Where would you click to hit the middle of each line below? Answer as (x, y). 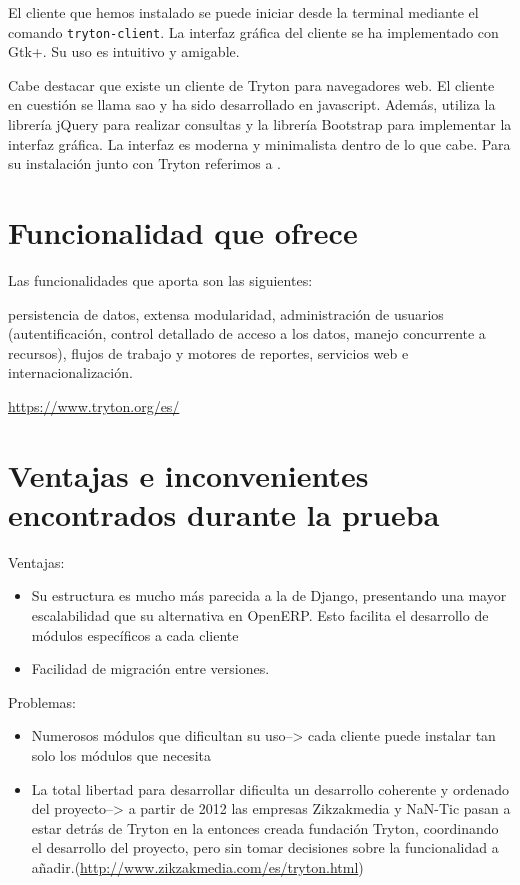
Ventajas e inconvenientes (188, 474)
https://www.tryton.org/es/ (94, 405)
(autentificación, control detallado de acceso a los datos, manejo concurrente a (247, 333)
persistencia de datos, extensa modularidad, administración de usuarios (226, 313)
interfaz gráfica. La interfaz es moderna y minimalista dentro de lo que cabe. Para (259, 143)
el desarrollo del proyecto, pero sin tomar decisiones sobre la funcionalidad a (265, 847)
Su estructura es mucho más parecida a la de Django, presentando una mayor (269, 595)
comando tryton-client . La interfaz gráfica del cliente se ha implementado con (253, 31)
